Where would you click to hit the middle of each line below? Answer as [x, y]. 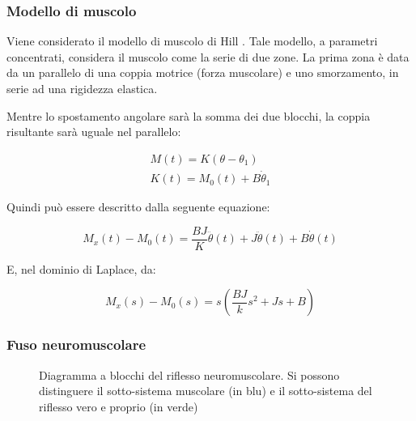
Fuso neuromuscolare [76, 344]
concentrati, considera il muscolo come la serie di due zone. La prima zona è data [208, 56]
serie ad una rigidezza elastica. [82, 88]
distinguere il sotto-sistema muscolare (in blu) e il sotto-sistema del [206, 391]
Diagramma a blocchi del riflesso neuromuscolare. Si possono [189, 374]
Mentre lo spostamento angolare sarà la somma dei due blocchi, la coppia [189, 115]
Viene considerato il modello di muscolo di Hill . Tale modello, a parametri [192, 41]
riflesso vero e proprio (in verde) [119, 406]
